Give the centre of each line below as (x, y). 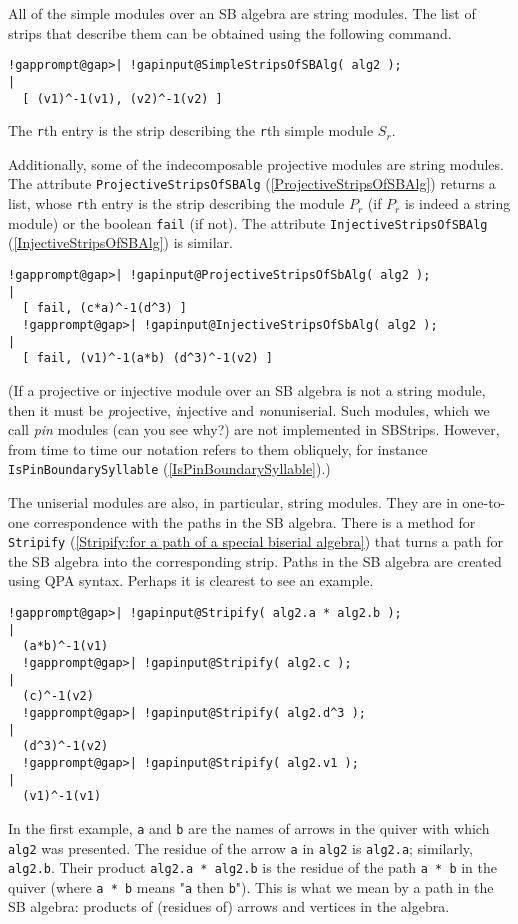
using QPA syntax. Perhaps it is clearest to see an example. (191, 580)
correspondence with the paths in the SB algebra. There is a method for (254, 521)
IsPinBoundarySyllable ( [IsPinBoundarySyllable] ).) (169, 468)
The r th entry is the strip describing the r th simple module (191, 130)
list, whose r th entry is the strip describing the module (176, 203)
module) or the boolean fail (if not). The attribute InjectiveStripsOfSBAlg (248, 222)
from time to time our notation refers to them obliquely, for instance (218, 448)
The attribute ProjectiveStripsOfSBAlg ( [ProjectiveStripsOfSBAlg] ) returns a (252, 183)
